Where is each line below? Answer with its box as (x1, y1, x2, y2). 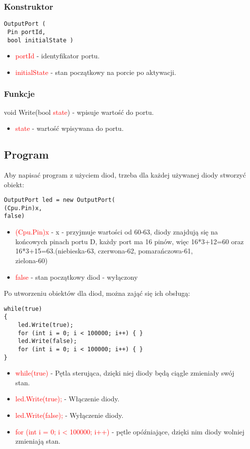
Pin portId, (7, 28, 46, 36)
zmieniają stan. (15, 436, 61, 446)
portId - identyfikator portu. (15, 51, 100, 61)
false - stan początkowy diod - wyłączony (15, 271, 138, 282)
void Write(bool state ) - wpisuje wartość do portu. (4, 107, 154, 117)
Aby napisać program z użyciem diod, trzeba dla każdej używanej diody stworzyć (4, 169, 246, 180)
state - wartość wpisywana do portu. (15, 123, 124, 133)
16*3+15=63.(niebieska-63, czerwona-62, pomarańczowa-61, (15, 246, 193, 256)
